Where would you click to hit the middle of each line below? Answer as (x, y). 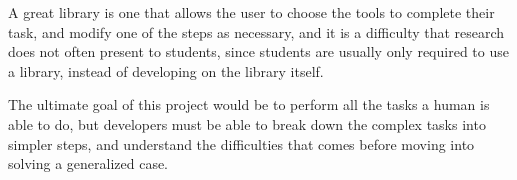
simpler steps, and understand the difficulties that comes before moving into (241, 143)
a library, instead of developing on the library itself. (166, 70)
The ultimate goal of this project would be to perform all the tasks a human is (249, 104)
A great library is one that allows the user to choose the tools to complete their (251, 12)
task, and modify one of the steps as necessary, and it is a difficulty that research (256, 31)
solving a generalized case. (88, 163)
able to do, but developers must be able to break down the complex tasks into (247, 123)
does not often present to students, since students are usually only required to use (258, 51)
